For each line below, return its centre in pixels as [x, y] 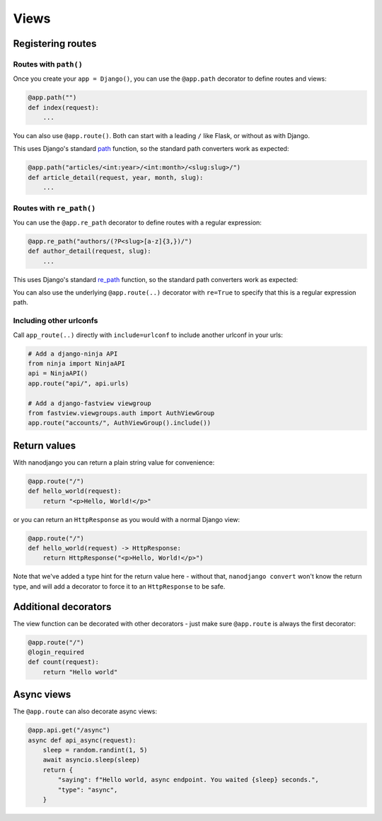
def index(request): [63, 107]
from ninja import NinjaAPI [76, 364]
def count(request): [63, 662]
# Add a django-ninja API [73, 353]
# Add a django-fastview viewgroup [89, 403]
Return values [45, 445]
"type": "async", [88, 789]
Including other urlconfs [56, 321]
